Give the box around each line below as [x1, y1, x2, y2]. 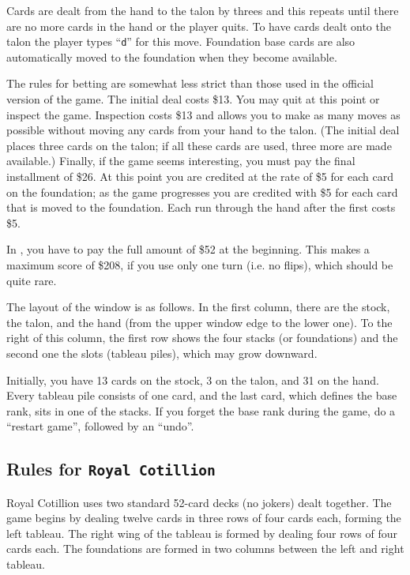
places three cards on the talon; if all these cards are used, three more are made [6, 137, 392, 153]
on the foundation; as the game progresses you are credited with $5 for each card [6, 183, 398, 200]
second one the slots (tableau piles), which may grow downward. [6, 344, 318, 361]
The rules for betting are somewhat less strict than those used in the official [6, 75, 374, 92]
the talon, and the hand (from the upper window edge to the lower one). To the [6, 314, 393, 330]
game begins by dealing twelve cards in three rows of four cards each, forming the [6, 509, 401, 526]
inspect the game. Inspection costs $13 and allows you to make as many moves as [6, 106, 401, 122]
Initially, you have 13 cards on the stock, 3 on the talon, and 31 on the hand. [6, 371, 379, 388]
